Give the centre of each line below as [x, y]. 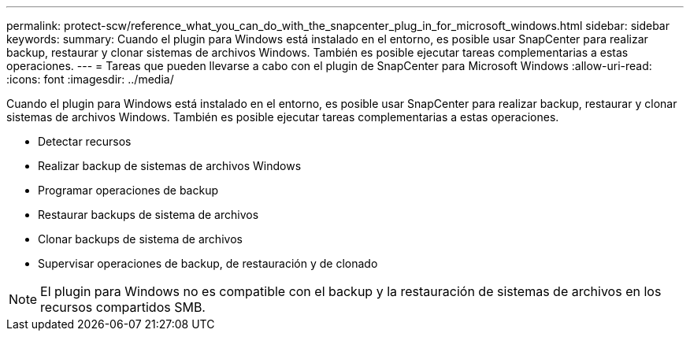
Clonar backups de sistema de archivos [140, 239]
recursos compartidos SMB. [123, 307]
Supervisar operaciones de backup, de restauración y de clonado [208, 263]
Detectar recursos [85, 141]
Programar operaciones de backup [128, 190]
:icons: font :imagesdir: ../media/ [90, 79]
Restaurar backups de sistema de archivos [148, 215]
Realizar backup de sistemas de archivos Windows [170, 166]
